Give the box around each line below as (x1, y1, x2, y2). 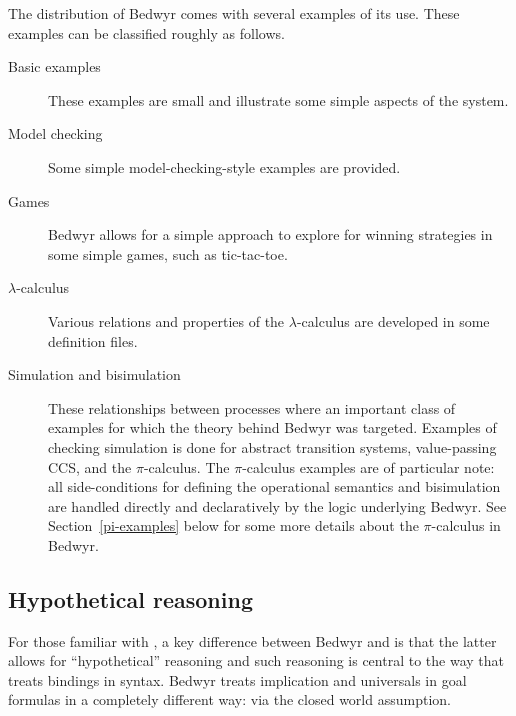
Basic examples (8, 56, 101, 77)
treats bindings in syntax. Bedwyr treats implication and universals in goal (8, 669, 467, 690)
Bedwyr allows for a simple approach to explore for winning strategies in (48, 224, 493, 245)
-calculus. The (143, 456, 230, 477)
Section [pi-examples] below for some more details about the (48, 515, 419, 536)
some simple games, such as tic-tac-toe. (48, 243, 288, 264)
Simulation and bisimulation (8, 364, 181, 385)
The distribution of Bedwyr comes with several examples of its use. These (8, 3, 460, 23)
